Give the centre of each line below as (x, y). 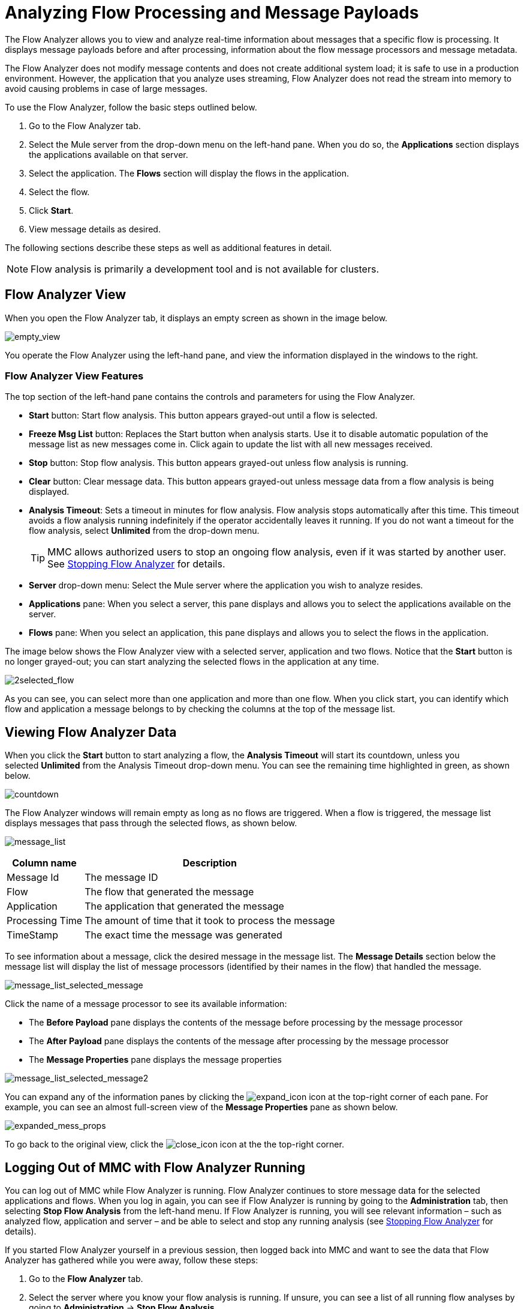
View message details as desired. (95, 229)
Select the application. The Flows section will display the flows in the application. (189, 173)
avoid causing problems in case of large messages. (106, 88)
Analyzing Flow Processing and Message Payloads (212, 13)
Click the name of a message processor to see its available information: (146, 1004)
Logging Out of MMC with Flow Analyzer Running (155, 1167)
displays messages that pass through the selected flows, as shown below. (151, 823)
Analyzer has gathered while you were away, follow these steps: (132, 1260)
